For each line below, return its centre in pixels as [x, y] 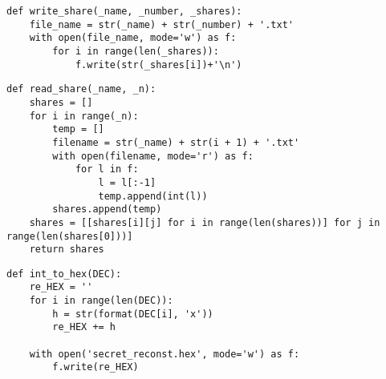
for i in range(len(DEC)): [101, 301]
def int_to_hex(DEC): [64, 274]
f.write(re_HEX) [95, 367]
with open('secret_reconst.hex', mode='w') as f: [165, 354]
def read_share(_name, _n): [81, 89]
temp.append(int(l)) [153, 196]
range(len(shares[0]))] [70, 236]
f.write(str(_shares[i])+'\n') [158, 65]
